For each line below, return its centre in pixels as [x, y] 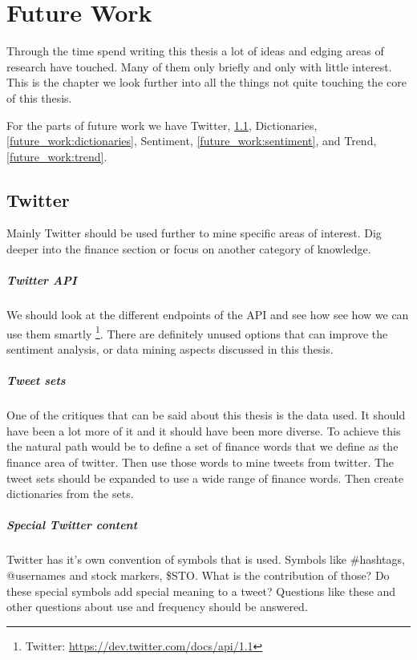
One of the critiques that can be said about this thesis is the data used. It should [206, 415]
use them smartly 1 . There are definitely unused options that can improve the [197, 332]
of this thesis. [39, 97]
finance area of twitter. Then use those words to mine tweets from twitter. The [200, 462]
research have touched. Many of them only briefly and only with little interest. [199, 66]
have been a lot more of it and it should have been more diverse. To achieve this [204, 430]
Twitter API [42, 280]
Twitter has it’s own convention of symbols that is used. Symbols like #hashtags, [206, 559]
